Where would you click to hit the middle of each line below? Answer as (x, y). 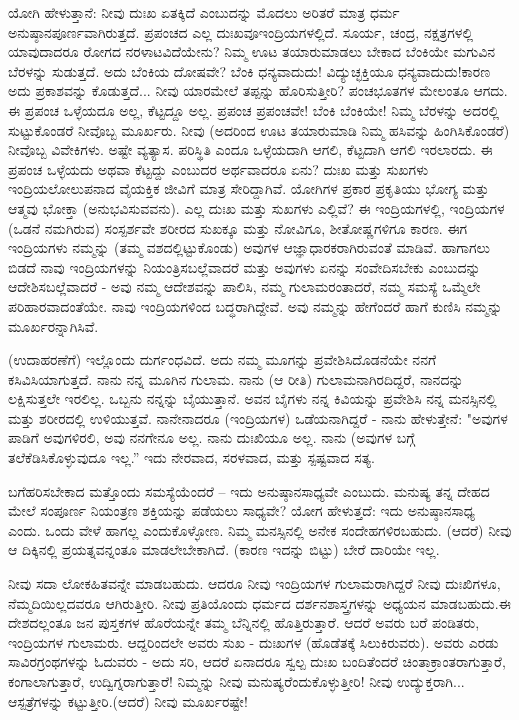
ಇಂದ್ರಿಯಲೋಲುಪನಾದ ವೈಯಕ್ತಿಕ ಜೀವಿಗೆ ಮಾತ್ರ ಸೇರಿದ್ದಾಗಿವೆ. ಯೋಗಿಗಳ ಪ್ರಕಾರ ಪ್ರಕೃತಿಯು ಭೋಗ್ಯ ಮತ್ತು (248, 188)
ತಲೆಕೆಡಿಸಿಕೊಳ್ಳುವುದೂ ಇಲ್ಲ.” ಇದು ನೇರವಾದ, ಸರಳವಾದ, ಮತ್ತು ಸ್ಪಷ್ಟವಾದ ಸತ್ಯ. (191, 457)
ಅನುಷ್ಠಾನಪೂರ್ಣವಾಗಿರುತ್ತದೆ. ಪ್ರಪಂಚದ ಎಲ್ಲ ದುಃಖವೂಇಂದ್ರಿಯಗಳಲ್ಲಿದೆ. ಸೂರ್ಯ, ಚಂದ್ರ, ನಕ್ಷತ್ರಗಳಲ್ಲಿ (241, 31)
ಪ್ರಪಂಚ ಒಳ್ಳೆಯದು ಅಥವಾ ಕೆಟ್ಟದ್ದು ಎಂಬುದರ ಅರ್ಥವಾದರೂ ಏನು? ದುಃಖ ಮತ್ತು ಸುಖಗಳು (218, 168)
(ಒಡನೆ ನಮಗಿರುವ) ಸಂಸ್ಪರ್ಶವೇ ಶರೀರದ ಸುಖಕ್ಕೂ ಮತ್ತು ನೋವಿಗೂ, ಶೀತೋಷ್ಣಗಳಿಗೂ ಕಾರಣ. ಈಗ (238, 227)
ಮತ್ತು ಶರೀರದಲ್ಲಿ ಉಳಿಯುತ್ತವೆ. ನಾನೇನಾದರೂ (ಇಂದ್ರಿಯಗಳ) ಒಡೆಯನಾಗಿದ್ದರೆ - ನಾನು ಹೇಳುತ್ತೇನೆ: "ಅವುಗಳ (258, 417)
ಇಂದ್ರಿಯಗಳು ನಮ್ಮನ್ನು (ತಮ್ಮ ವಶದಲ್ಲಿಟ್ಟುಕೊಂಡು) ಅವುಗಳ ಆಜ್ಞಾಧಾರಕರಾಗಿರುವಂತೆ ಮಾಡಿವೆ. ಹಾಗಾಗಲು (249, 247)
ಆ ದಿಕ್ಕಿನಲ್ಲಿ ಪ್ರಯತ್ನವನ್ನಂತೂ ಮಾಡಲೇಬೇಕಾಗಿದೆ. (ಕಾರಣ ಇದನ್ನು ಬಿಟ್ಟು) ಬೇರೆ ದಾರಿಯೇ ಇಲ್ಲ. (224, 549)
